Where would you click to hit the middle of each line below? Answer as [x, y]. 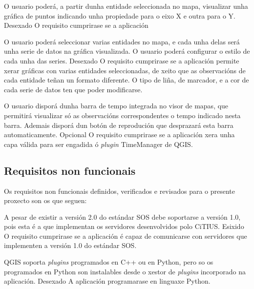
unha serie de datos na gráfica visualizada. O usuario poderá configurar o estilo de [127, 51]
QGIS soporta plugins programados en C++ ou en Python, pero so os [109, 262]
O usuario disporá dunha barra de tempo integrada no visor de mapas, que [116, 106]
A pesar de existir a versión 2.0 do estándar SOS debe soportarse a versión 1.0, [122, 217]
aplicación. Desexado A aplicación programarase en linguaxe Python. [107, 281]
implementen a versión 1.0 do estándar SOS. [70, 245]
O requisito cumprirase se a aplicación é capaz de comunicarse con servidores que [126, 236]
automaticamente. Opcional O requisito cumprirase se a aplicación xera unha [119, 134]
